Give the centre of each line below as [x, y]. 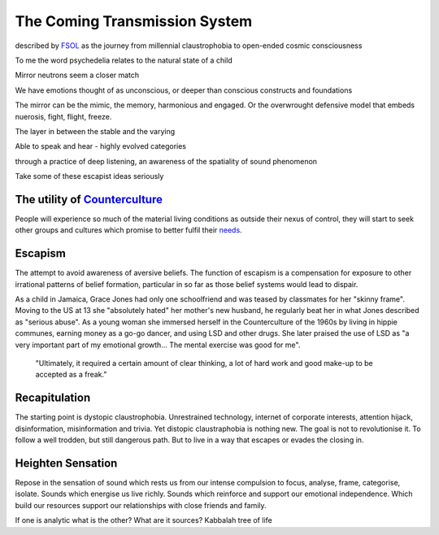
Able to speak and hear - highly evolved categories [101, 146]
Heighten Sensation [66, 463]
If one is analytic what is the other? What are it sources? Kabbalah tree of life [143, 520]
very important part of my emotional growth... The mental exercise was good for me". [158, 345]
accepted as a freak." [71, 375]
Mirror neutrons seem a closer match [77, 75]
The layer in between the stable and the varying [95, 131]
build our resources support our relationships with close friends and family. [141, 505]
